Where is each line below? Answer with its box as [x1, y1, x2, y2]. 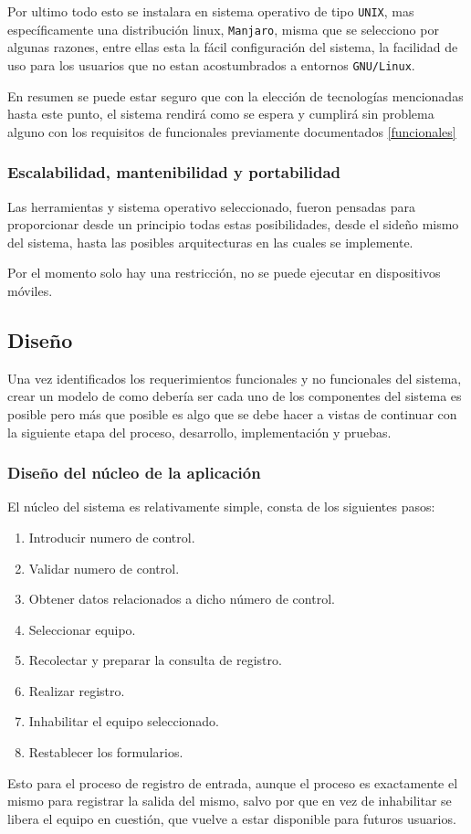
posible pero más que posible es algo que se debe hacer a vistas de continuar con [7, 404, 457, 423]
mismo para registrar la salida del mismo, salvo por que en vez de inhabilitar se [7, 791, 452, 810]
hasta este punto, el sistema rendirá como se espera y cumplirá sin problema [7, 104, 434, 123]
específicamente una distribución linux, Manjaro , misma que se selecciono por [7, 19, 439, 38]
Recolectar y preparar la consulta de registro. [28, 650, 282, 670]
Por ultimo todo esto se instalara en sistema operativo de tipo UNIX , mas [7, 2, 414, 20]
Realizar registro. [28, 681, 125, 700]
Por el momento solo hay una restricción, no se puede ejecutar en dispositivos [7, 263, 441, 282]
